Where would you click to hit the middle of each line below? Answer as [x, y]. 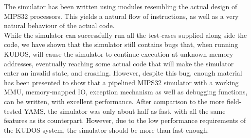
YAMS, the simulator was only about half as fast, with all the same [125, 111]
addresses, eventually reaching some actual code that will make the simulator [119, 63]
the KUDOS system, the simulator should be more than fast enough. [107, 130]
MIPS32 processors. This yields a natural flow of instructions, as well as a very [121, 16]
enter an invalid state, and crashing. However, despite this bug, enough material [123, 73]
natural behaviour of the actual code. [59, 25]
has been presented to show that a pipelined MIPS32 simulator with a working [121, 82]
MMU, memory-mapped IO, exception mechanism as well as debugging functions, [126, 92]
